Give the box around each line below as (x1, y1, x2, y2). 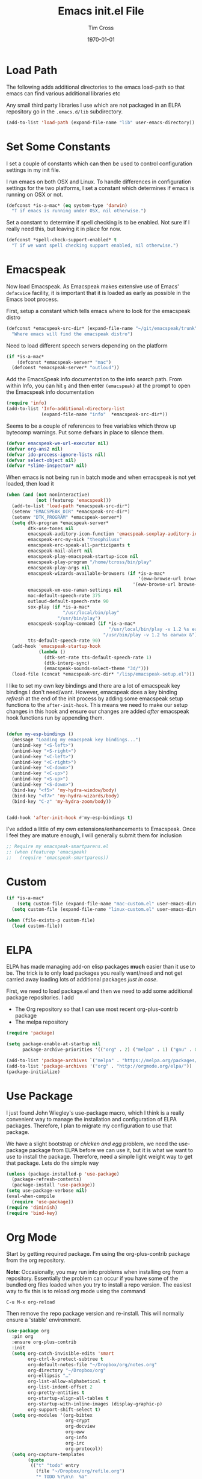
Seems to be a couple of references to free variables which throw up (6, 422, 177, 429)
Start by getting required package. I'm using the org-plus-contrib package (6, 1250, 191, 1258)
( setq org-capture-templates (11, 1451, 85, 1457)
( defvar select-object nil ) (6, 457, 77, 463)
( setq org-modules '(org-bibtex (11, 1412, 93, 1418)
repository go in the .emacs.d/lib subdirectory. (6, 107, 123, 115)
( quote (28, 1457, 44, 1463)
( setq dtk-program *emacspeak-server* (11, 520, 109, 526)
